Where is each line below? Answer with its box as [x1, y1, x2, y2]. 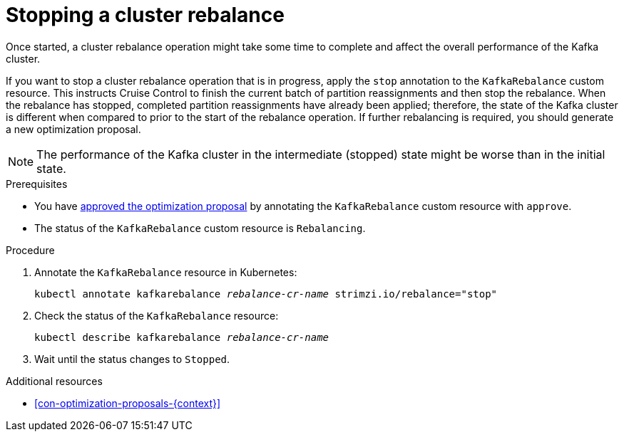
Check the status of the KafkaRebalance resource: [34, 309, 279, 322]
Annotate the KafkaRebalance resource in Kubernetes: [34, 265, 297, 278]
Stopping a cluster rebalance [6, 3, 285, 27]
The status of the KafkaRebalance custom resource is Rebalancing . [34, 221, 366, 234]
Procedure [6, 243, 55, 256]
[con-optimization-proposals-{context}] [34, 396, 221, 409]
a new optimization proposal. [6, 122, 141, 135]
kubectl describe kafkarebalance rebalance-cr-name [34, 331, 329, 343]
